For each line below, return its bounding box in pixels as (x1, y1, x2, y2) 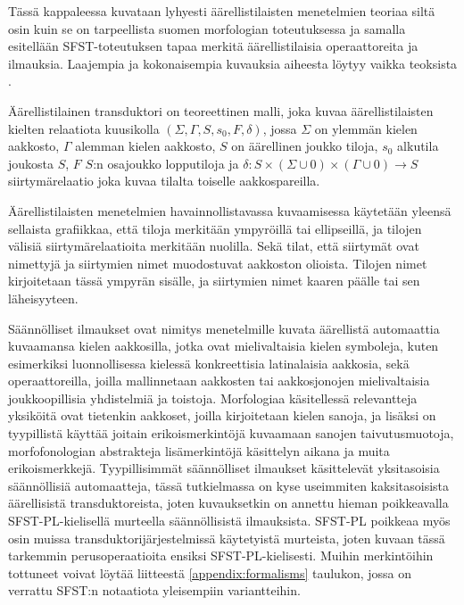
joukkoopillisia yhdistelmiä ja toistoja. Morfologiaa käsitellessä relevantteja (8, 388, 418, 407)
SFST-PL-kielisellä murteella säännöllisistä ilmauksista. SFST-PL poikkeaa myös (8, 511, 451, 530)
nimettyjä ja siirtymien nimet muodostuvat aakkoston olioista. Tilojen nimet (8, 253, 427, 272)
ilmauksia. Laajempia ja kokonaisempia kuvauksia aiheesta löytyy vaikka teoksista (8, 54, 458, 72)
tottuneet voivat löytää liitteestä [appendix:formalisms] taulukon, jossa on (8, 563, 411, 582)
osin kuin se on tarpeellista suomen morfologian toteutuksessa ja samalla (8, 19, 406, 37)
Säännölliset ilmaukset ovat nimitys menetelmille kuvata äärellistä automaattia (8, 319, 440, 337)
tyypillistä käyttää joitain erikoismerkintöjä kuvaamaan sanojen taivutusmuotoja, (8, 424, 454, 443)
